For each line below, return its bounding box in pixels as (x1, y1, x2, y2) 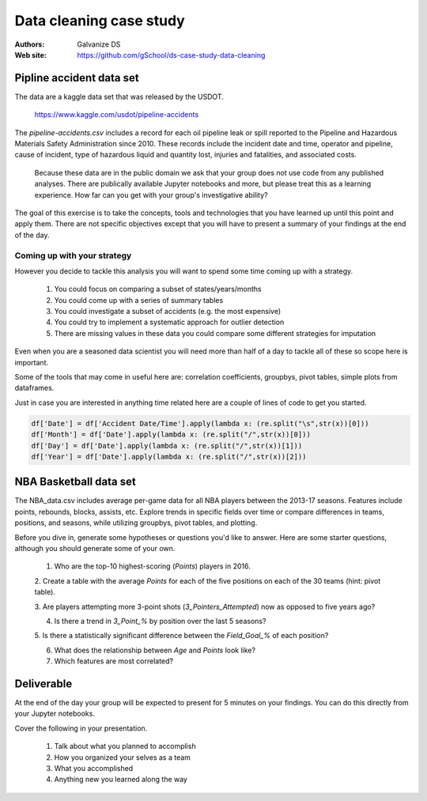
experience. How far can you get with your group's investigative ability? (34, 190, 268, 199)
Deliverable (14, 677, 73, 690)
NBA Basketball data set (14, 475, 136, 489)
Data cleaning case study (14, 12, 185, 29)
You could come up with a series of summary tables (54, 295, 224, 304)
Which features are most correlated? (54, 656, 174, 666)
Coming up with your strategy (14, 250, 132, 261)
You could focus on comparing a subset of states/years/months (54, 285, 263, 294)
